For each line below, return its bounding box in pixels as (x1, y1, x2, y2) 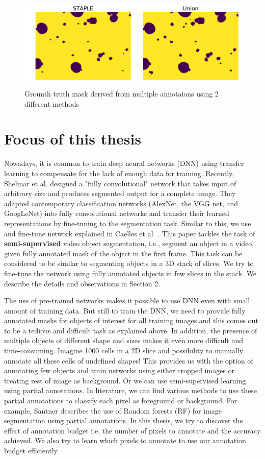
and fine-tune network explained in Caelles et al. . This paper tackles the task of (4, 228, 255, 238)
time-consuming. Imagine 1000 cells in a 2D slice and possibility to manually (4, 345, 244, 356)
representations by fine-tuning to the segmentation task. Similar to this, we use (4, 218, 251, 228)
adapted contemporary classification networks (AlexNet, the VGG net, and (4, 198, 238, 208)
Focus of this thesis (4, 128, 142, 149)
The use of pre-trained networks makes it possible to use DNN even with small (4, 295, 250, 306)
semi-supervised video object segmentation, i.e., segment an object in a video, (4, 238, 254, 249)
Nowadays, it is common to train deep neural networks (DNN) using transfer (4, 158, 244, 168)
